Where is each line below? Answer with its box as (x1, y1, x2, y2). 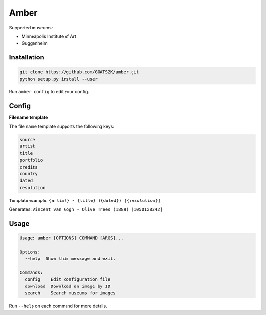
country (19, 171, 38, 176)
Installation (9, 53, 44, 61)
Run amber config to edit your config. (9, 88, 90, 94)
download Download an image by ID (25, 283, 111, 289)
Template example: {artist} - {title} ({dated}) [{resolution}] (9, 197, 161, 203)
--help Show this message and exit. (25, 256, 116, 261)
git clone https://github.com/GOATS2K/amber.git (19, 69, 139, 75)
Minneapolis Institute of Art (21, 33, 76, 39)
